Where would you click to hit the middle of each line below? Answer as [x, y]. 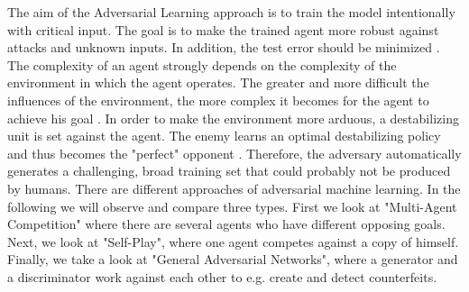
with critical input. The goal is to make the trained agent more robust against [223, 29]
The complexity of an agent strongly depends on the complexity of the [202, 64]
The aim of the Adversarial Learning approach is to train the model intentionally [231, 12]
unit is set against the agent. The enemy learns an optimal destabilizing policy [224, 136]
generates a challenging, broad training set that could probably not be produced [229, 171]
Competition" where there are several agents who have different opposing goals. [226, 224]
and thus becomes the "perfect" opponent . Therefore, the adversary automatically [234, 153]
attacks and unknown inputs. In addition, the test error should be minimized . [224, 47]
